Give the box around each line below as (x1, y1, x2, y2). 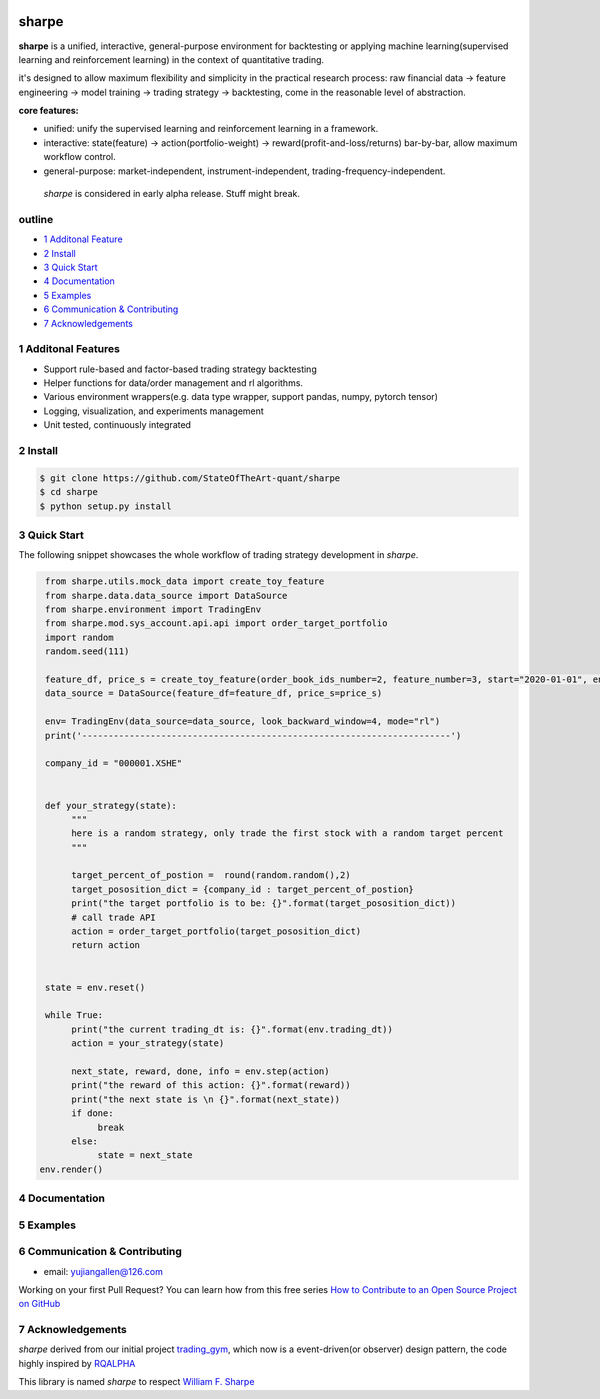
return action (71, 940, 140, 951)
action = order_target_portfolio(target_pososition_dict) (71, 926, 362, 937)
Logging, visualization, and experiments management (43, 405, 264, 417)
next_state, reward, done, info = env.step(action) (71, 1065, 330, 1077)
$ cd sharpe (39, 486, 99, 498)
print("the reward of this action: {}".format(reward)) (71, 1080, 351, 1091)
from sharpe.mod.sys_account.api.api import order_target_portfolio (45, 618, 388, 629)
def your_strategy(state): (45, 800, 177, 811)
